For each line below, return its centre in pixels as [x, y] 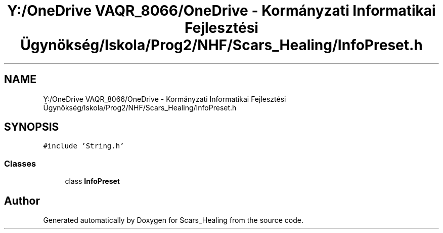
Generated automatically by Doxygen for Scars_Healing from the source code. [173, 220]
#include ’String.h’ [84, 146]
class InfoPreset [92, 181]
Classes [20, 163]
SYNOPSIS [32, 127]
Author [22, 201]
